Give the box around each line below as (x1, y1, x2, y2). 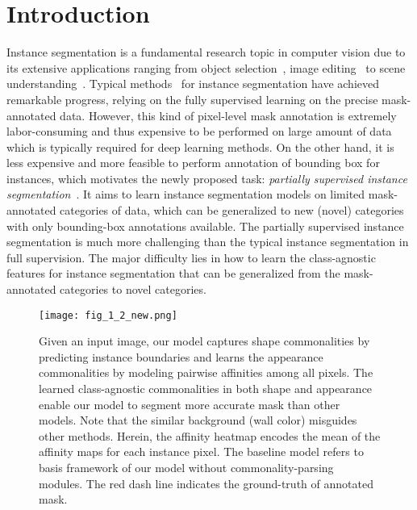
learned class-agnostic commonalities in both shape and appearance (39, 380, 373, 397)
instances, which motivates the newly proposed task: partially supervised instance (6, 169, 407, 186)
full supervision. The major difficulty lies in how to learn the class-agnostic (6, 249, 376, 265)
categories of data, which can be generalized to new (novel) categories (60, 202, 404, 219)
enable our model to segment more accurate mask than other (39, 395, 340, 412)
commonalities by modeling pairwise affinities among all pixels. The (39, 364, 373, 381)
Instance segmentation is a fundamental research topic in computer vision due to (6, 44, 406, 61)
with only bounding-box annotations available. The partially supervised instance (6, 217, 404, 234)
